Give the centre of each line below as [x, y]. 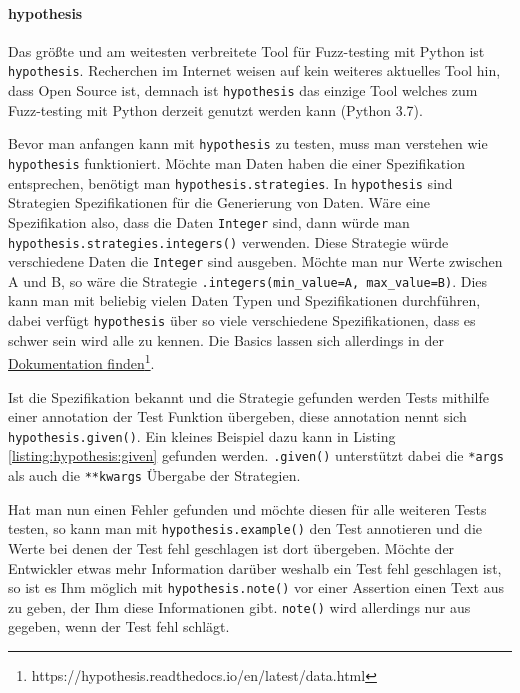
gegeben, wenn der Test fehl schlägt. [119, 626]
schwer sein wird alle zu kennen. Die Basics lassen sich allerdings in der [226, 339]
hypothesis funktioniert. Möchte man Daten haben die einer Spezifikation [236, 162]
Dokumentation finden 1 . [81, 361]
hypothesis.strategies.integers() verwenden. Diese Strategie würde [228, 241]
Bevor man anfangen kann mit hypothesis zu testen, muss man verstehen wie [248, 143]
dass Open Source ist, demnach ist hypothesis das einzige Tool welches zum [243, 90]
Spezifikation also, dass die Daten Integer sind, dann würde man [209, 221]
